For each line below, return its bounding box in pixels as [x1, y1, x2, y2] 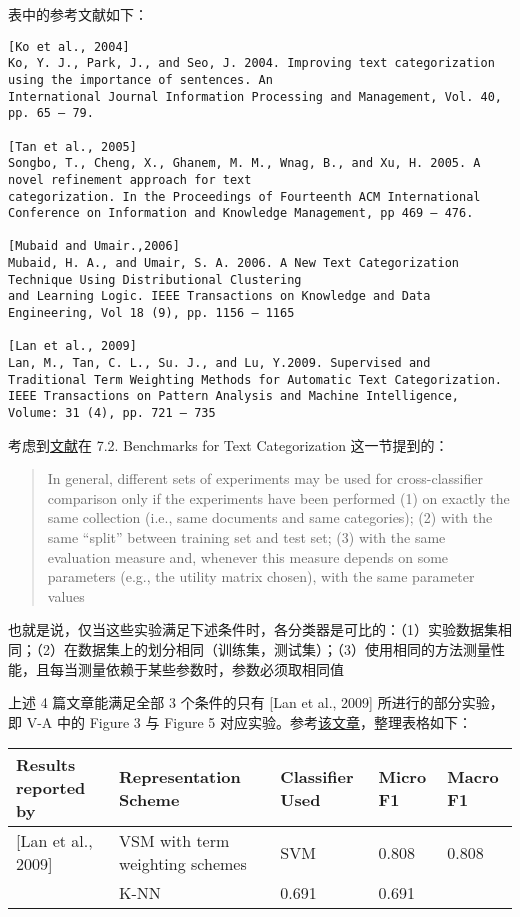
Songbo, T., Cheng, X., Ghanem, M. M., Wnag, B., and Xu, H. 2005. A [8, 156, 481, 171]
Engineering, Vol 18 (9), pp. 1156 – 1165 [8, 306, 295, 321]
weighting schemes [119, 852, 247, 876]
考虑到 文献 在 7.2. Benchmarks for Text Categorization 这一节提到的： [8, 434, 449, 455]
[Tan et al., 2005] [8, 139, 137, 154]
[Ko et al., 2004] [8, 39, 130, 54]
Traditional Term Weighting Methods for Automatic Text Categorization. [8, 372, 502, 387]
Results [16, 753, 76, 777]
